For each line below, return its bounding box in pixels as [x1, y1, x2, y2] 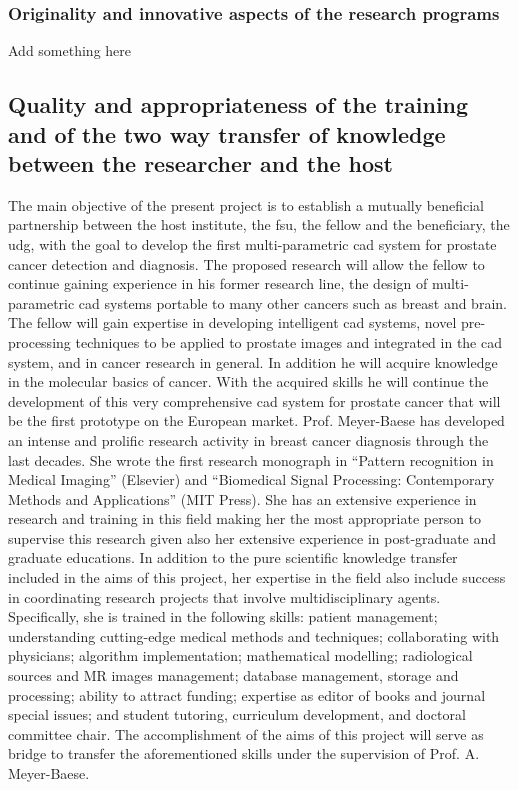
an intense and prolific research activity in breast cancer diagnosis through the [8, 429, 489, 450]
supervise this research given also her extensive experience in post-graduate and [8, 527, 497, 548]
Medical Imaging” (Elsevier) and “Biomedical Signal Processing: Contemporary [8, 469, 495, 490]
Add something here [8, 40, 132, 61]
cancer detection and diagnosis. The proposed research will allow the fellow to [8, 253, 485, 274]
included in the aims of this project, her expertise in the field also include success [8, 567, 506, 588]
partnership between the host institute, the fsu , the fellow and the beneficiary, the [8, 214, 510, 235]
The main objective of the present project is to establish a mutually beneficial [8, 194, 484, 215]
